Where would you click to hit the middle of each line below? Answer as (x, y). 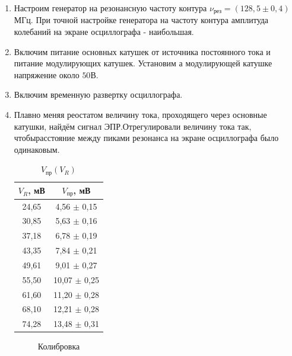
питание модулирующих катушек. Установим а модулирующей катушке (143, 63)
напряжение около (47, 74)
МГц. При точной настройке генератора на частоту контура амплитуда (141, 20)
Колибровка (59, 346)
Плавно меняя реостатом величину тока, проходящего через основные (140, 115)
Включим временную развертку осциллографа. (98, 94)
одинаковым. (37, 149)
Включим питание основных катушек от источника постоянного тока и (142, 51)
